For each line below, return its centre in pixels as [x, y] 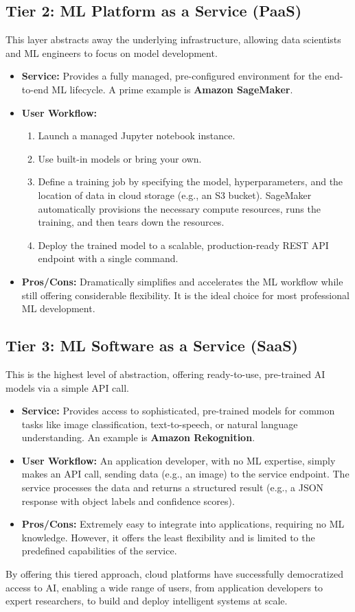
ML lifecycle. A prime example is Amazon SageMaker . [172, 89]
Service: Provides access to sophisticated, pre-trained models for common [178, 411]
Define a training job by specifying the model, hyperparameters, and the [191, 181]
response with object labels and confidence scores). [128, 501]
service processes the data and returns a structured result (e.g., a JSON [173, 487]
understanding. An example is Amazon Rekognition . [138, 437]
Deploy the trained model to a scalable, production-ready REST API [183, 245]
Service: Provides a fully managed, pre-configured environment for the [172, 76]
